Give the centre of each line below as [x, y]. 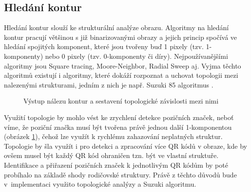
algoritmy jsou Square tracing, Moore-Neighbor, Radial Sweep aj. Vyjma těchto [123, 65]
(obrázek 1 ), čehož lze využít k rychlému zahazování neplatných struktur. [113, 136]
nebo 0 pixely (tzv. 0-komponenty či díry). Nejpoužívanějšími [136, 56]
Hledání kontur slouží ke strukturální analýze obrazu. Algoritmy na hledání [116, 27]
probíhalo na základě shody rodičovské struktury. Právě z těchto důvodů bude [120, 174]
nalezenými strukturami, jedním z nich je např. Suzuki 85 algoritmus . [109, 84]
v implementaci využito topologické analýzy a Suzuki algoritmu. [100, 184]
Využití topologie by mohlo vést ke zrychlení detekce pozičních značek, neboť [119, 117]
